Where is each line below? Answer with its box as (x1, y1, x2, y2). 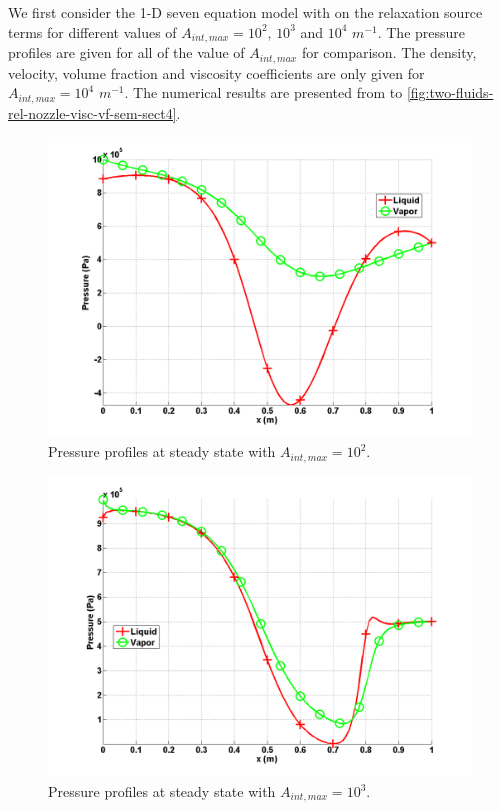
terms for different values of (8, 21, 177, 42)
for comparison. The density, (301, 42, 477, 63)
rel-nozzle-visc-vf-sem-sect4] (8, 102, 177, 123)
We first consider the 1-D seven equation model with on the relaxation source (8, 2, 483, 22)
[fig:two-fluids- (406, 82, 494, 103)
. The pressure (377, 21, 466, 42)
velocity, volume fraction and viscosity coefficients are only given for (8, 62, 425, 83)
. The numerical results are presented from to (124, 82, 403, 103)
